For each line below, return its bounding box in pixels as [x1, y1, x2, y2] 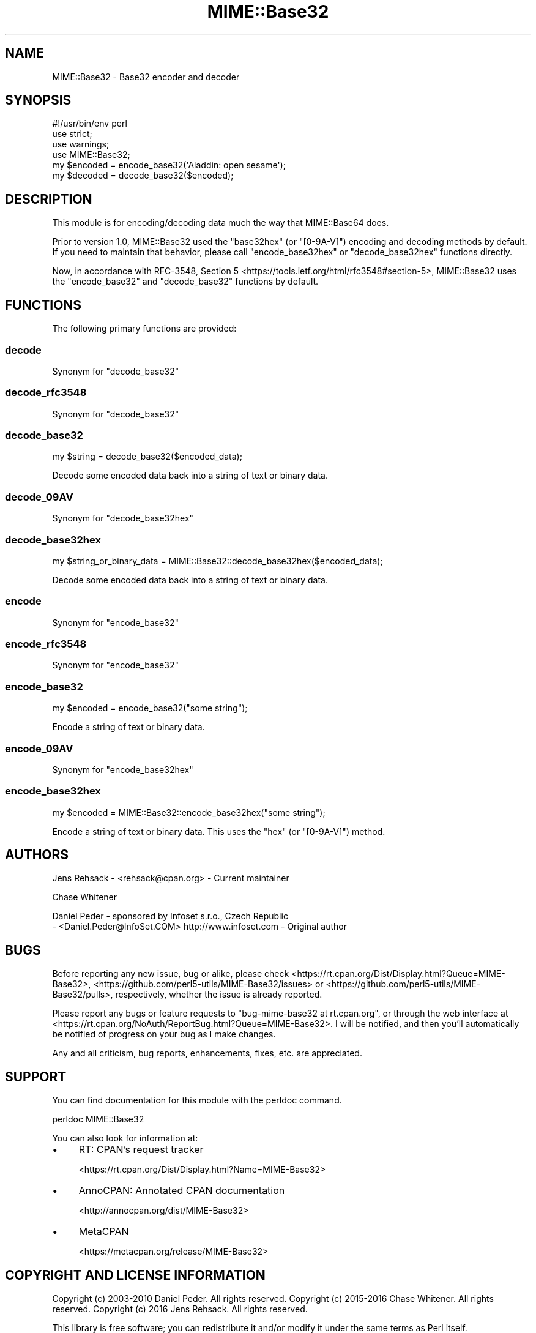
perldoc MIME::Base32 [52, 1114, 144, 1125]
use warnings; [52, 139, 110, 150]
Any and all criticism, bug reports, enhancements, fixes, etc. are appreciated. [52, 1048, 362, 1059]
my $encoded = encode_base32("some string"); [52, 703, 248, 714]
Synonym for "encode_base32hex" [52, 764, 193, 775]
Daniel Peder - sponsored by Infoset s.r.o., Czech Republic [52, 911, 288, 922]
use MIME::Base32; [52, 149, 130, 160]
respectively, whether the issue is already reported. [115, 989, 322, 1000]
